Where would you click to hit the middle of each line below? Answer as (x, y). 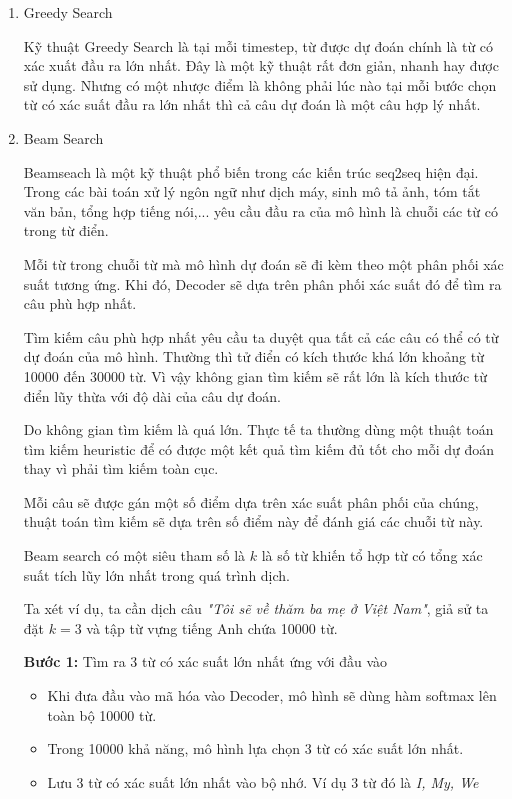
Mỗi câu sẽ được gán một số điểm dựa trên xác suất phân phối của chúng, (251, 501)
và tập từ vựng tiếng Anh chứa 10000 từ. (212, 627)
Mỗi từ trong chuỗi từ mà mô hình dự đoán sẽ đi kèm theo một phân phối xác (263, 263)
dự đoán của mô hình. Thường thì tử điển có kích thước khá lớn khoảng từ (253, 356)
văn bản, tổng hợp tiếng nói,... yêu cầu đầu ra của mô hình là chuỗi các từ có (260, 210)
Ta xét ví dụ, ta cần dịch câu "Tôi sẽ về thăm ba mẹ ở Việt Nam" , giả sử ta (256, 608)
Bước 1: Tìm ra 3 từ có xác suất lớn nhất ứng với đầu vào (205, 661)
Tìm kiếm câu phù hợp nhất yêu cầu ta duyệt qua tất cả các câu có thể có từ (261, 336)
